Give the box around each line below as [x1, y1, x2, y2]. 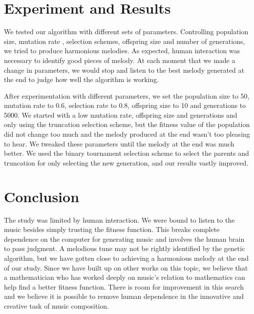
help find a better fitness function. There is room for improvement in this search [4, 281, 244, 292]
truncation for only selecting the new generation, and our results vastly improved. [4, 157, 249, 167]
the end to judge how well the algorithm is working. [4, 74, 159, 84]
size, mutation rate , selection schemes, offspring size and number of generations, [4, 36, 245, 46]
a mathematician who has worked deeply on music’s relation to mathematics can [4, 272, 245, 282]
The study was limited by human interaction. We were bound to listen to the [4, 214, 235, 225]
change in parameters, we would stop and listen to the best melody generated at [4, 64, 244, 75]
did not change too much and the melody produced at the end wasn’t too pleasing [4, 129, 250, 139]
